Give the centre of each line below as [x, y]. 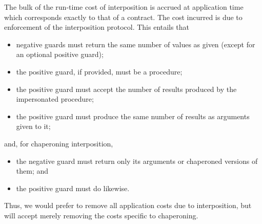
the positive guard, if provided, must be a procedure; [99, 71]
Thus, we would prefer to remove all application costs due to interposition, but [128, 205]
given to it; [33, 126]
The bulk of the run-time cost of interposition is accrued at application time [124, 7]
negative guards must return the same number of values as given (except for [136, 44]
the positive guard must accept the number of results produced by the [126, 89]
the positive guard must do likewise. [73, 188]
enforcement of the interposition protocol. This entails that [97, 27]
